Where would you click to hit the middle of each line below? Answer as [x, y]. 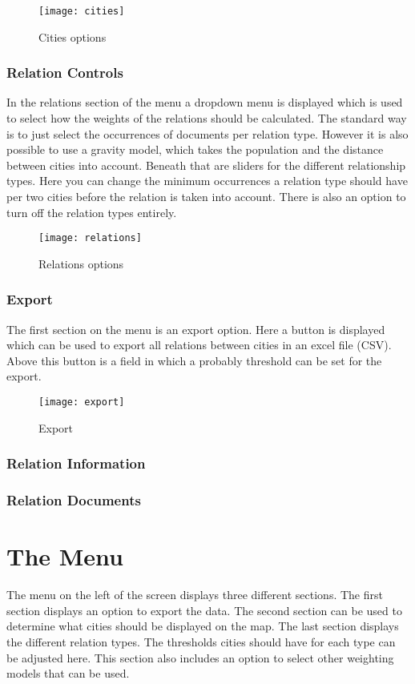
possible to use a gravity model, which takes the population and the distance [195, 149]
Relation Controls [65, 72]
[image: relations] [90, 238]
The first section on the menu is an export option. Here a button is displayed [196, 329]
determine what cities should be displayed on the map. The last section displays [203, 626]
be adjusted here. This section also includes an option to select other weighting [200, 657]
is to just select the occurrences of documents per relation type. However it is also [207, 133]
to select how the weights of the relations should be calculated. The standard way [207, 118]
